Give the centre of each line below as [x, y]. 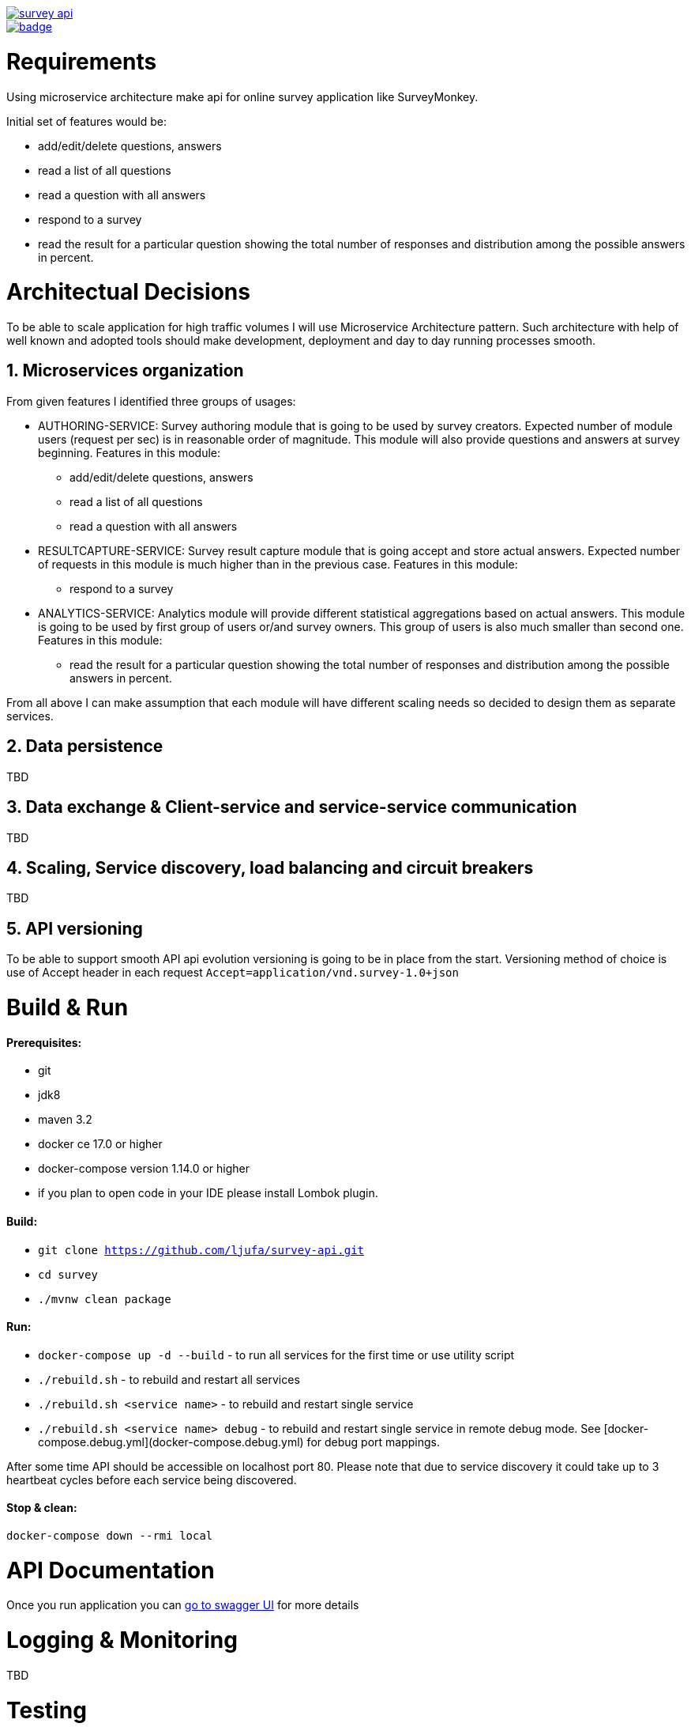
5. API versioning [75, 928]
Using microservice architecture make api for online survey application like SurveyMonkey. [242, 96]
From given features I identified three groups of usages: [151, 401]
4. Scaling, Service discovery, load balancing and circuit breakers [270, 867]
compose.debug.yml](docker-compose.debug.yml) [171, 1442]
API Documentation [111, 1570]
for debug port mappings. [374, 1442]
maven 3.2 [65, 1120]
